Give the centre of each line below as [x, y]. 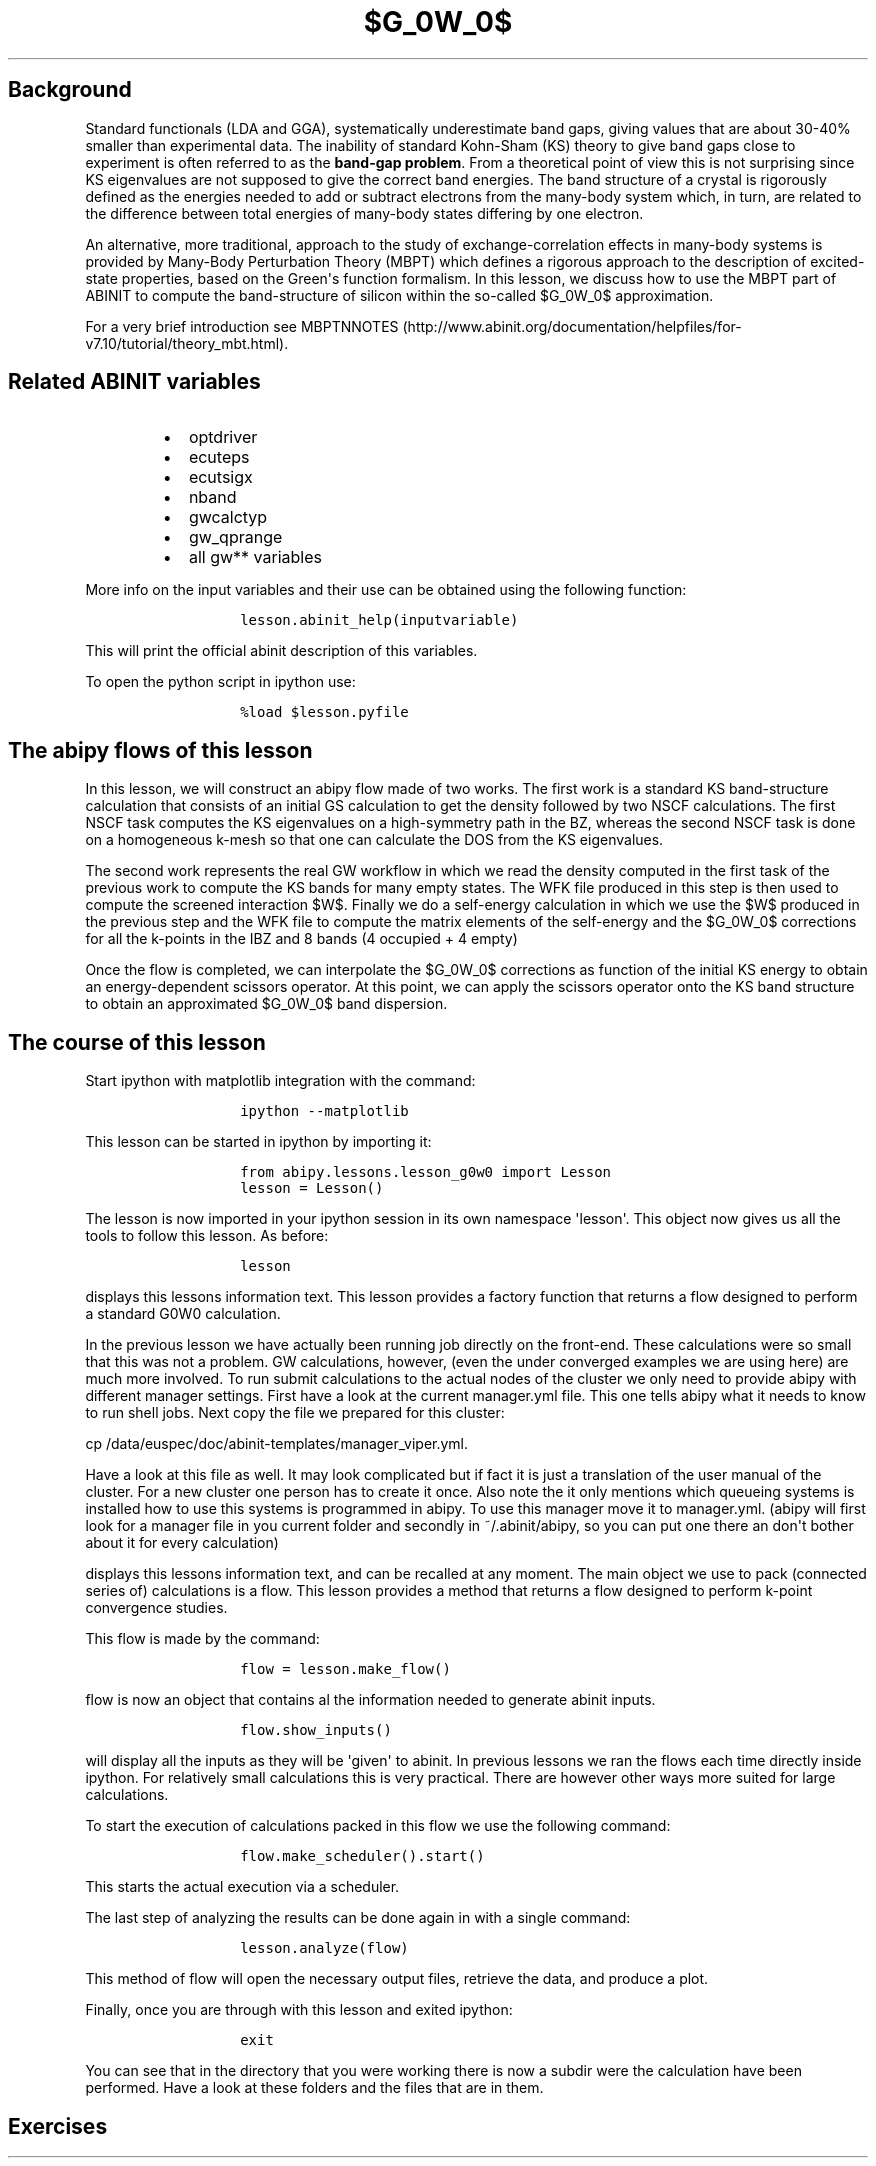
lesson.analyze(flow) [324, 1948]
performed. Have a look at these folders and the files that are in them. [314, 2088]
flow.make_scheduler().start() [362, 1856]
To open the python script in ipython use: [220, 682]
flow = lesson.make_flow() [345, 1669]
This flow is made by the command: [202, 1639]
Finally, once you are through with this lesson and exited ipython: [299, 2010]
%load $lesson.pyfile [324, 712]
